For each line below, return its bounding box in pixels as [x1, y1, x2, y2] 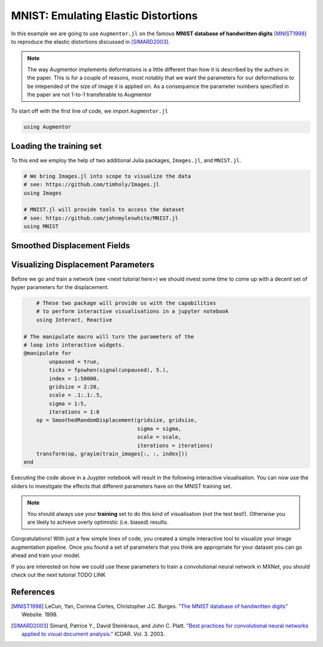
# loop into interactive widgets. [23, 341, 125, 348]
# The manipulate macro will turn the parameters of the [23, 333, 194, 340]
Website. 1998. [22, 611, 58, 618]
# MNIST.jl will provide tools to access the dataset [23, 206, 185, 213]
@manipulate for [23, 350, 72, 357]
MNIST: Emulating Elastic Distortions [11, 9, 198, 22]
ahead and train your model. [11, 552, 81, 559]
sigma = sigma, [137, 425, 182, 432]
